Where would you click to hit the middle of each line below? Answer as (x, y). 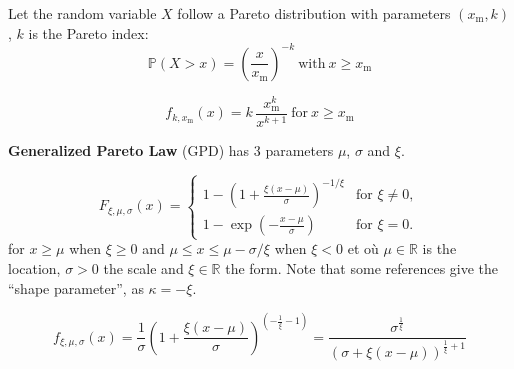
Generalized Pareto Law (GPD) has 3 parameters (171, 149)
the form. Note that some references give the (362, 268)
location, (34, 268)
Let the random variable (82, 13)
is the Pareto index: (88, 32)
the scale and (143, 268)
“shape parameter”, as (76, 287)
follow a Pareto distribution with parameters (314, 13)
